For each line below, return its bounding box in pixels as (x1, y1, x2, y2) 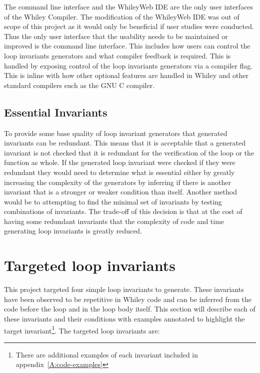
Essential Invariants (4, 104, 107, 119)
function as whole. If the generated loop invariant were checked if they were (4, 157, 235, 167)
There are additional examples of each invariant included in (15, 349, 198, 359)
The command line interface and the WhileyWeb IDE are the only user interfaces (4, 1, 253, 11)
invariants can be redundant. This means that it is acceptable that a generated (4, 137, 246, 148)
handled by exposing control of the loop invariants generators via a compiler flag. (4, 60, 253, 70)
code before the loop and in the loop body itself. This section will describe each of (4, 303, 255, 314)
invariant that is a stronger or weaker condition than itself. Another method (4, 186, 237, 197)
